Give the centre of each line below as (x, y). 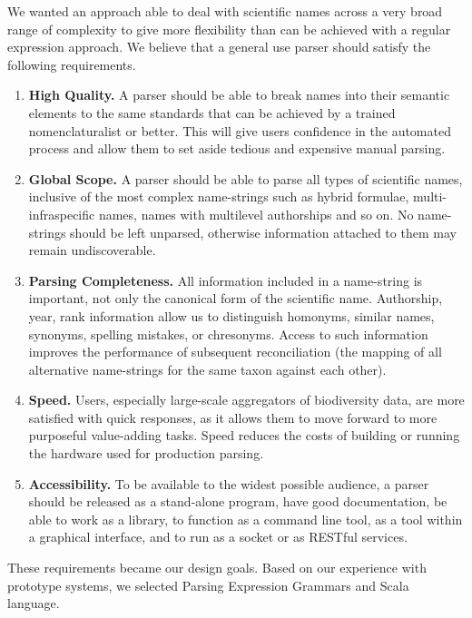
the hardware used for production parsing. (146, 453)
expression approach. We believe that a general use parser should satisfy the (219, 47)
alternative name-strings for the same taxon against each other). (207, 369)
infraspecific (62, 214)
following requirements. (72, 64)
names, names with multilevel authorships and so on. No (256, 214)
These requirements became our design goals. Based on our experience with (217, 568)
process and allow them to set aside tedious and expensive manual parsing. (237, 148)
